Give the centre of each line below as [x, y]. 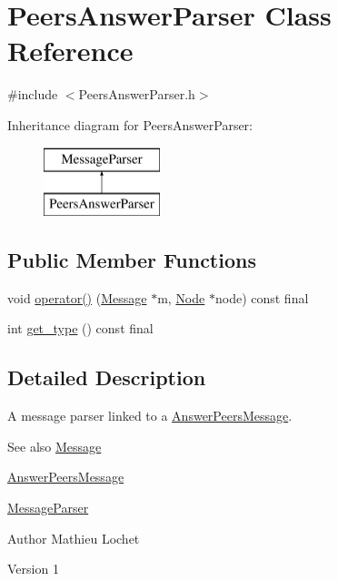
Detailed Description [107, 377]
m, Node [181, 297]
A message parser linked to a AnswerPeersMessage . [150, 416]
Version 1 [33, 569]
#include [33, 94]
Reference [70, 51]
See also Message [55, 446]
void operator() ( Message [77, 297]
